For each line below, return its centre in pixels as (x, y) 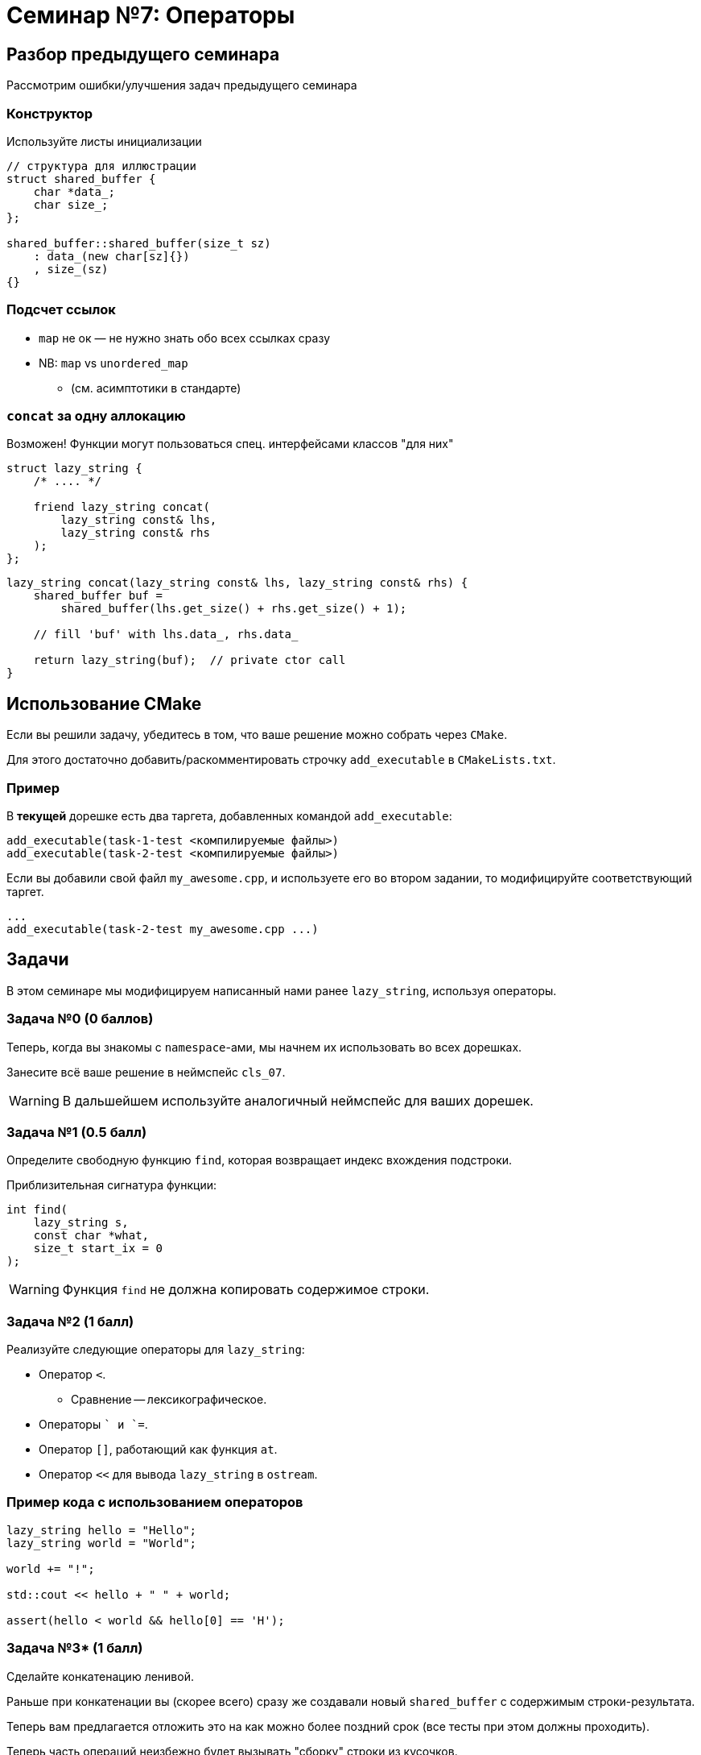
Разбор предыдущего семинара (143, 54)
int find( (37, 1210)
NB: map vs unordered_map (113, 363)
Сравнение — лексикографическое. (169, 1400)
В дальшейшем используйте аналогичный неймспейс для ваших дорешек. (298, 1100)
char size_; (71, 204)
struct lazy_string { (74, 469)
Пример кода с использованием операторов (155, 1502)
